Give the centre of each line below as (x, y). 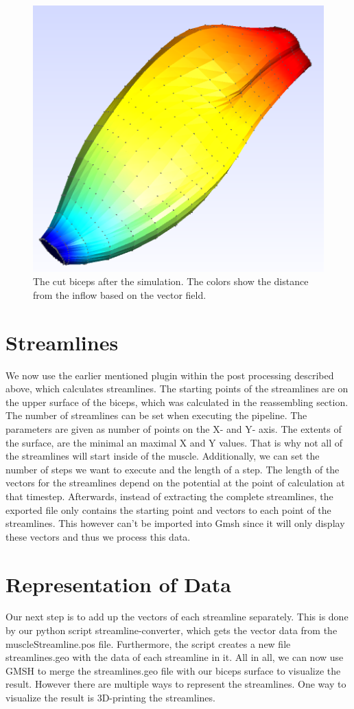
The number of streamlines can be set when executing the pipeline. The (156, 415)
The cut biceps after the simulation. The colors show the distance (171, 281)
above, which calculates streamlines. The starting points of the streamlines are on (177, 389)
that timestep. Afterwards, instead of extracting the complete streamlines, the (169, 496)
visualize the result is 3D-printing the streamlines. (110, 698)
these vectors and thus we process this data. (98, 536)
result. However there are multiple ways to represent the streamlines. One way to (176, 684)
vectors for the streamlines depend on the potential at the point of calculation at (175, 483)
